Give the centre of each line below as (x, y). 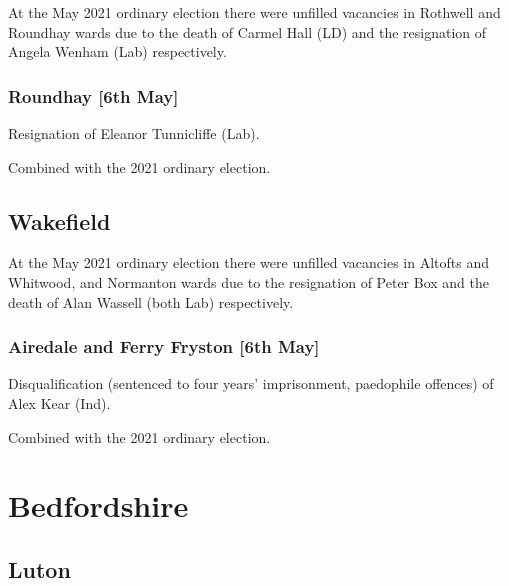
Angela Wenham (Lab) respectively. (117, 51)
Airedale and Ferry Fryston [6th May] (164, 346)
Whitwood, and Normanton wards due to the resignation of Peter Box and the (248, 281)
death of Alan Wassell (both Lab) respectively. (151, 301)
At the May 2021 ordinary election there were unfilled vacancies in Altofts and (248, 262)
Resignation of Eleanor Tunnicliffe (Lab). (134, 133)
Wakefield (59, 220)
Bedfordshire (98, 505)
